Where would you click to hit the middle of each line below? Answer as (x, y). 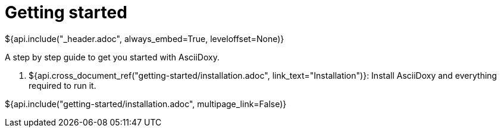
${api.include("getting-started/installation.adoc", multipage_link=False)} (146, 104)
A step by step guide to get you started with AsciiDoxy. (112, 57)
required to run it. (62, 85)
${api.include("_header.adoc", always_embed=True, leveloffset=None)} (145, 38)
